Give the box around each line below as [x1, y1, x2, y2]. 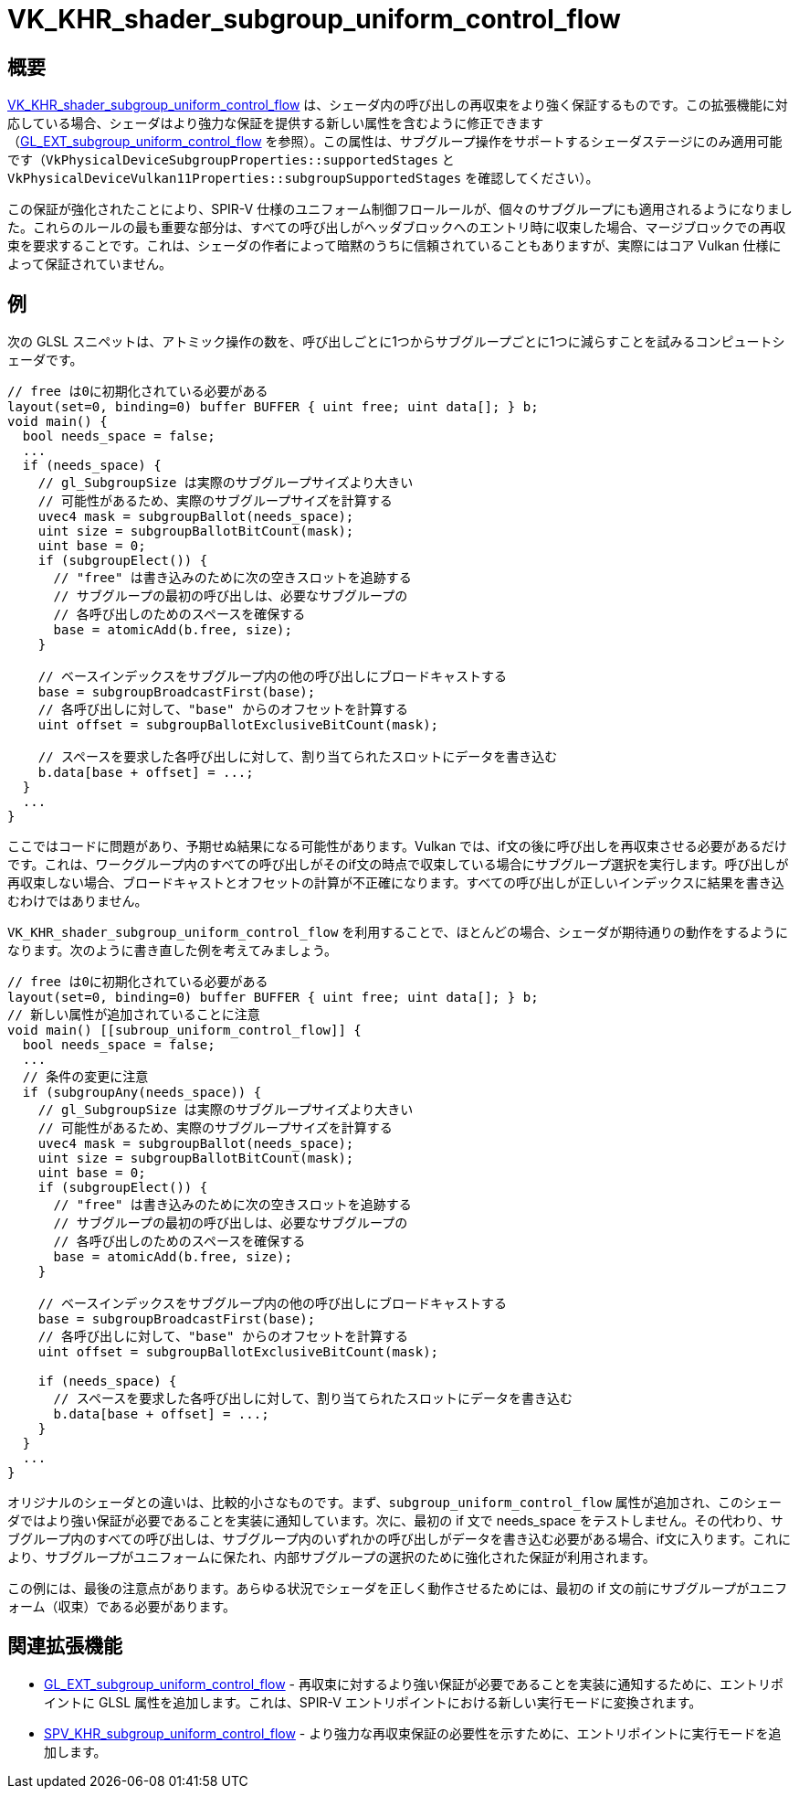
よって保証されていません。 [7, 256, 173, 272]
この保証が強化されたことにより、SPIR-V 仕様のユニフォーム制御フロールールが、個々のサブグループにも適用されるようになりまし [7, 201, 793, 218]
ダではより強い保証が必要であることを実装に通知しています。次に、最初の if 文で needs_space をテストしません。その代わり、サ [7, 1513, 783, 1529]
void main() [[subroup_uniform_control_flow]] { [7, 1023, 362, 1038]
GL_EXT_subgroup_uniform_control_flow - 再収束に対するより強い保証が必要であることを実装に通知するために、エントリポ [44, 1675, 784, 1692]
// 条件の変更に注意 [22, 1069, 149, 1085]
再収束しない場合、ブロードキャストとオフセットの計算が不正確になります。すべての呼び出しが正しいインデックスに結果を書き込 [7, 875, 784, 891]
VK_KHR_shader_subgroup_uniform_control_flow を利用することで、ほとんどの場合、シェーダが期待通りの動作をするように [7, 924, 788, 941]
